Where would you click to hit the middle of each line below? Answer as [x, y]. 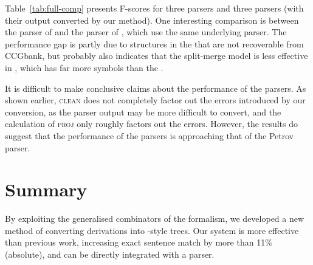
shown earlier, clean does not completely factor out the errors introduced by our [155, 100]
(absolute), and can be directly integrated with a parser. [110, 254]
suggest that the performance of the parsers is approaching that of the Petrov [150, 135]
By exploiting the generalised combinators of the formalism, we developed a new [155, 219]
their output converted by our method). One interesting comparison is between [152, 20]
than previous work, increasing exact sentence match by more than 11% [139, 242]
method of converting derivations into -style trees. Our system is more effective [152, 230]
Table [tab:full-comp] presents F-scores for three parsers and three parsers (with [154, 8]
